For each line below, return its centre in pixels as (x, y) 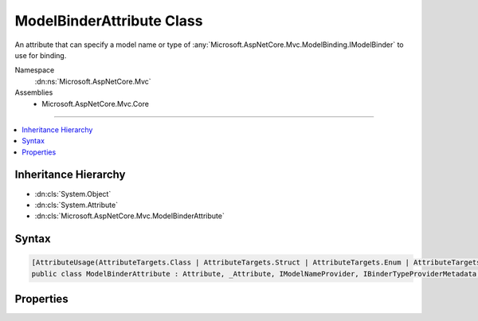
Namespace (35, 70)
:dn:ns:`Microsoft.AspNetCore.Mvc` (93, 81)
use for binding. (41, 55)
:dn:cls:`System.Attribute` (76, 205)
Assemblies (34, 92)
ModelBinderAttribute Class (109, 21)
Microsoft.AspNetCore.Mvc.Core (95, 104)
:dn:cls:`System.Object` (73, 194)
